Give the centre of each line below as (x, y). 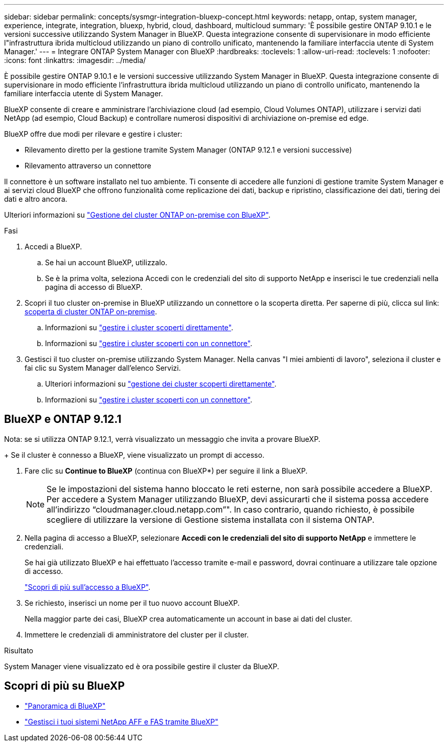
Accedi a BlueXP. (53, 247)
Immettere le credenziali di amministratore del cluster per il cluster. (137, 634)
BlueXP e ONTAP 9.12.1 (63, 419)
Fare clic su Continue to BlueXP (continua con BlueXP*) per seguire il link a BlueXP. (166, 471)
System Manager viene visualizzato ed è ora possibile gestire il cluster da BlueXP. (142, 666)
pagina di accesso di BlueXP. (94, 287)
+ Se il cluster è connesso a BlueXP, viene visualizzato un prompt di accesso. (134, 455)
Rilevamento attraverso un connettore (88, 166)
